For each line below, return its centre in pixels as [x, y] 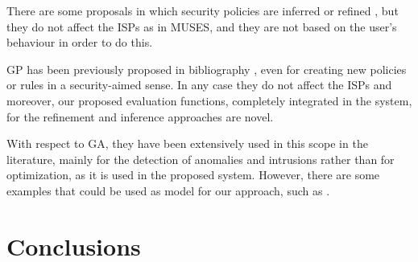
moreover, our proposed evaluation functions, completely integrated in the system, [209, 100]
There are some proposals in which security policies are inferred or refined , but [203, 10]
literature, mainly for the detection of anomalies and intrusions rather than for [201, 159]
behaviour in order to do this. [80, 42]
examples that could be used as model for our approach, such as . [168, 190]
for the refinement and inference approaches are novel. [140, 116]
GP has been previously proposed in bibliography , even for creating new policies [207, 69]
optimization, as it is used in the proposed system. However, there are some [193, 175]
